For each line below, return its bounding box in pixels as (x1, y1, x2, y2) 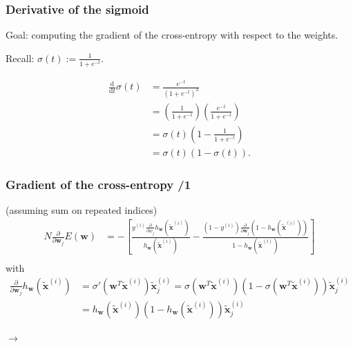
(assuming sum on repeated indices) (6, 203, 158, 217)
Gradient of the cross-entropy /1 (6, 175, 191, 192)
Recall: (6, 50, 35, 65)
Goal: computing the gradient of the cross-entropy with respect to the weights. (6, 28, 338, 42)
